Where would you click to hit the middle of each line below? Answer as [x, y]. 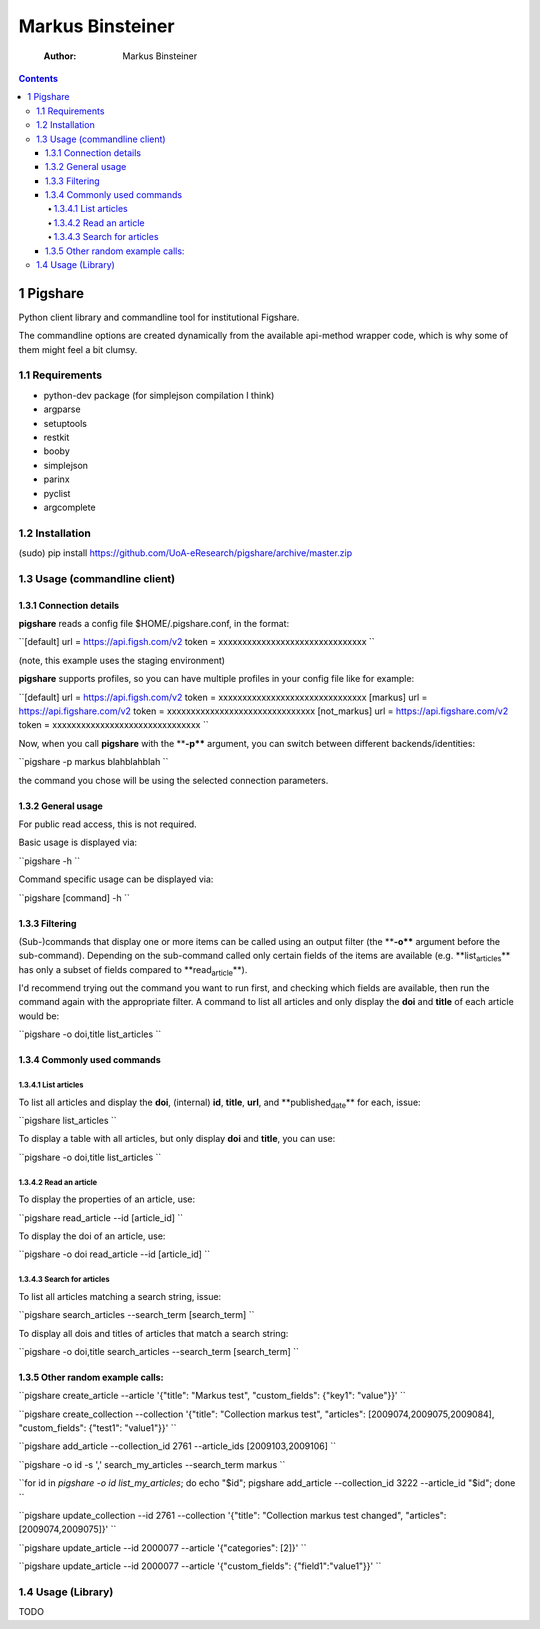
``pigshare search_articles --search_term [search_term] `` [136, 1315]
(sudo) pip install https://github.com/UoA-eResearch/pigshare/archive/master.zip [185, 553]
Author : [60, 56]
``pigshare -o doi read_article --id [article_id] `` [114, 1254]
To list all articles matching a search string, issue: [120, 1296]
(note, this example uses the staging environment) [121, 660]
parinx [56, 479]
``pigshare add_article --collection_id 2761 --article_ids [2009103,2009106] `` [177, 1446]
